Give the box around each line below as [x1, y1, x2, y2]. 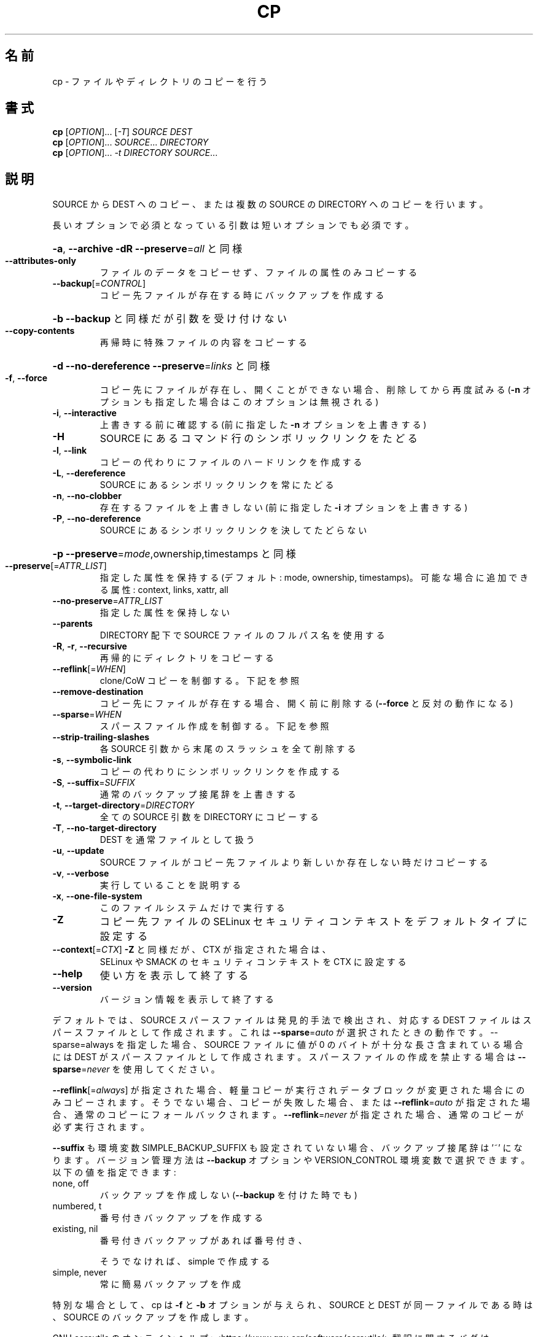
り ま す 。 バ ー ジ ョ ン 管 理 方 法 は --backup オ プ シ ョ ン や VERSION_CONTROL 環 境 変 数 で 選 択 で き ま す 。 [52, 1155, 530, 1166]
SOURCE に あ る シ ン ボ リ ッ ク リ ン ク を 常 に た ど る [99, 479, 334, 490]
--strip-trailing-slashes [52, 732, 150, 743]
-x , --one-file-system [52, 891, 142, 902]
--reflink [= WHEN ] [52, 664, 126, 675]
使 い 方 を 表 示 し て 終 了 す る [99, 969, 249, 982]
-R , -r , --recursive [52, 641, 127, 652]
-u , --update [52, 845, 104, 856]
